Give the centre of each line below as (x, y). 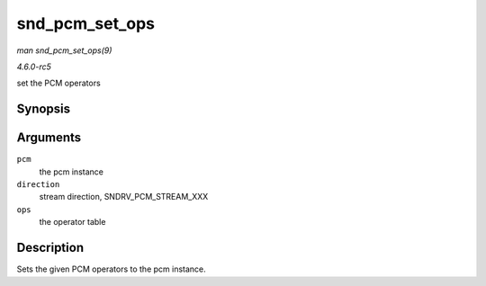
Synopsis (44, 109)
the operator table (72, 222)
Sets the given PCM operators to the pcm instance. (111, 269)
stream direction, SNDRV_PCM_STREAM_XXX (124, 197)
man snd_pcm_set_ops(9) (64, 50)
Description (50, 248)
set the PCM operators (58, 83)
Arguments (49, 138)
